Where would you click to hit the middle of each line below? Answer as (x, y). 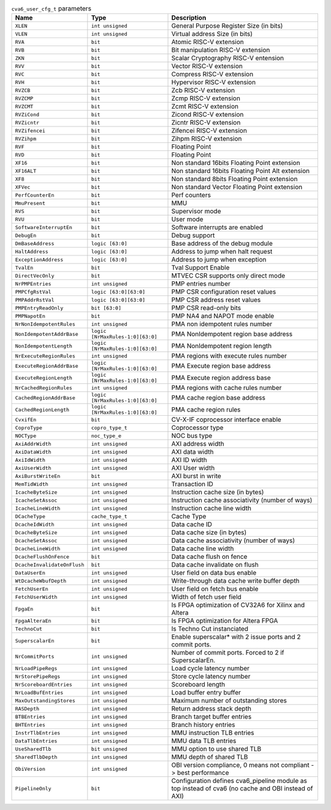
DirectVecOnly (35, 275)
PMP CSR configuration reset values (224, 292)
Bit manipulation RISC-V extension (221, 50)
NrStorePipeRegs (38, 676)
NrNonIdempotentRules (45, 324)
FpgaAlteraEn (33, 621)
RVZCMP (24, 98)
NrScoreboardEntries (44, 684)
